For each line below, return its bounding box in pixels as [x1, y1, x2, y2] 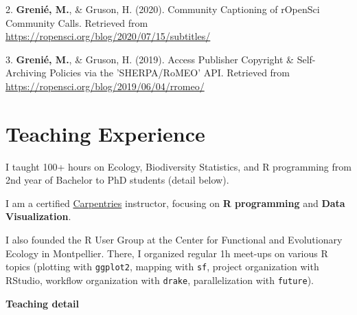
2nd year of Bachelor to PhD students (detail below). [5, 173, 229, 187]
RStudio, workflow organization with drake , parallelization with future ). [5, 272, 314, 287]
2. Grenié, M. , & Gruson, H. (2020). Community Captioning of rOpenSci [5, 2, 320, 16]
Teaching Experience [5, 119, 205, 147]
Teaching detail [5, 296, 79, 310]
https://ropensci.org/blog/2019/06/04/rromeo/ [5, 78, 205, 93]
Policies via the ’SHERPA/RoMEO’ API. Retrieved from [49, 65, 290, 80]
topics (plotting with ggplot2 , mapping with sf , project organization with [5, 259, 319, 274]
